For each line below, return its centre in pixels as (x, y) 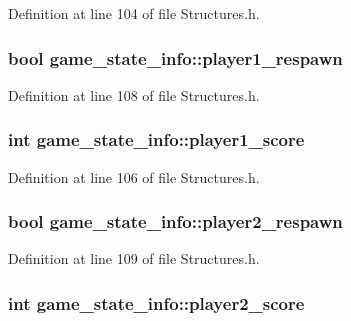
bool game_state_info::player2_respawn (175, 221)
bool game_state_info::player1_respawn (175, 57)
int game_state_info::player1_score (156, 139)
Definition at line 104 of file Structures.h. (134, 13)
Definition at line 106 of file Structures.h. (134, 176)
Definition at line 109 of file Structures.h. (134, 258)
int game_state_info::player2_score (156, 302)
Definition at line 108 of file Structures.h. (134, 94)
